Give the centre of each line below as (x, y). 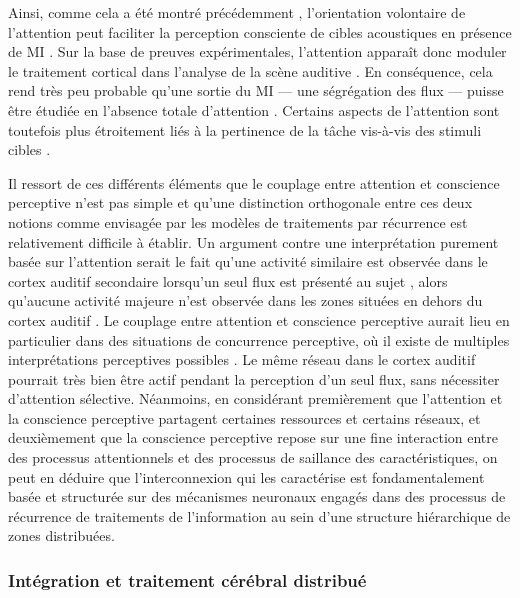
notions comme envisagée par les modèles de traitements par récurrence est (238, 221)
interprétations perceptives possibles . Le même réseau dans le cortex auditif (242, 359)
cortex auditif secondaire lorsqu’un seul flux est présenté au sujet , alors (228, 280)
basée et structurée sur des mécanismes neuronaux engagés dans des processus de (257, 496)
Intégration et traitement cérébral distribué (187, 579)
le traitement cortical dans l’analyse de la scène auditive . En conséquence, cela (250, 70)
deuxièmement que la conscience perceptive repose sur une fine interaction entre (253, 437)
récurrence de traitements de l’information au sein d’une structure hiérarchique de (259, 515)
